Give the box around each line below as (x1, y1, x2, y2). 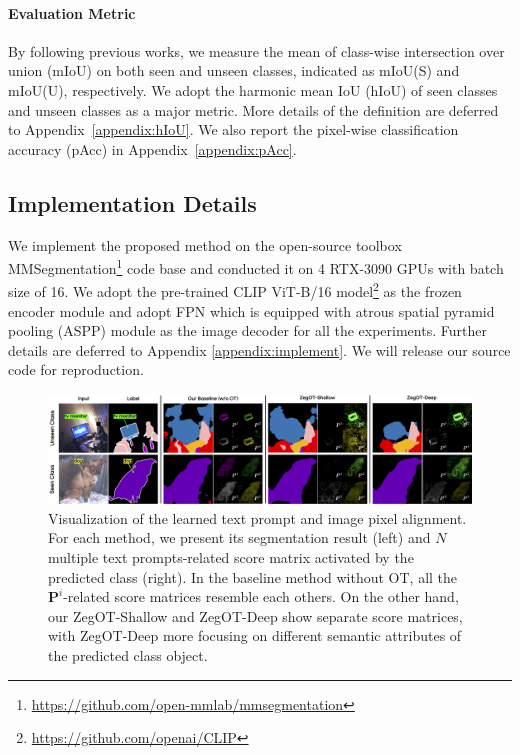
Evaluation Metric (8, 2, 136, 23)
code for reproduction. (8, 359, 144, 380)
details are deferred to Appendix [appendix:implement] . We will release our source (8, 339, 511, 360)
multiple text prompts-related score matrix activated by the (48, 546, 414, 567)
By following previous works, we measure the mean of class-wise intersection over (8, 40, 505, 61)
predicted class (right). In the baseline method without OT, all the (48, 566, 458, 587)
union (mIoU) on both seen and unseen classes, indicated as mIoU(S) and (8, 60, 460, 81)
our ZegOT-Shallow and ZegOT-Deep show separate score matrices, (48, 605, 463, 626)
